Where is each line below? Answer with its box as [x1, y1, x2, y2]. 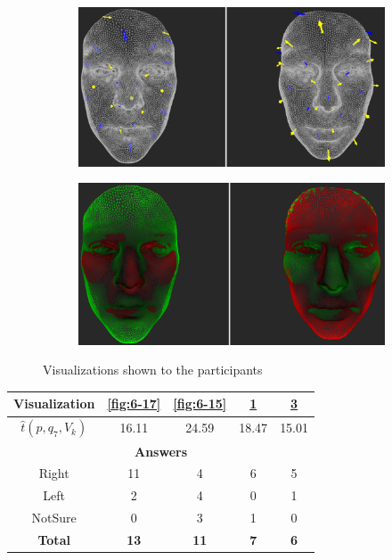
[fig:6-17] [107, 394, 161, 413]
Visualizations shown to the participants [43, 360, 263, 379]
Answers [135, 441, 188, 460]
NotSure [31, 508, 77, 527]
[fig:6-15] [173, 394, 227, 413]
